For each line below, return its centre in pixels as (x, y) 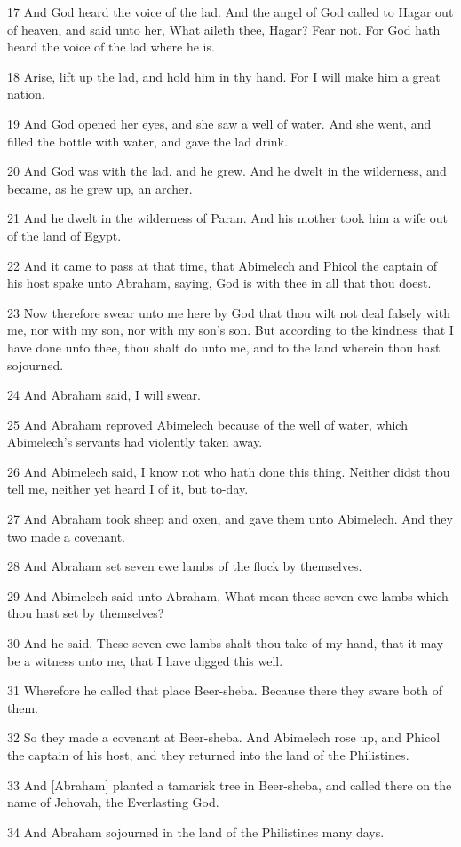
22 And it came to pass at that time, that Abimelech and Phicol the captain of (223, 265)
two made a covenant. (66, 536)
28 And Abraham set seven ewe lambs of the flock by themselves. (185, 566)
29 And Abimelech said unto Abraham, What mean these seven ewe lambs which (228, 595)
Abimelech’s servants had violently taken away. (135, 442)
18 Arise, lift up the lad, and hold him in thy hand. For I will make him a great (224, 76)
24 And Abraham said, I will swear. (104, 395)
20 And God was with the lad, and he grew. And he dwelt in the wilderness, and (227, 171)
